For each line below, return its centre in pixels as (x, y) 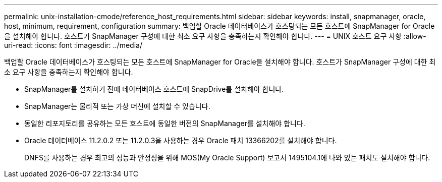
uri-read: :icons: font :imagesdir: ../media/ (73, 45)
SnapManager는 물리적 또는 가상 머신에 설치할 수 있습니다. (117, 106)
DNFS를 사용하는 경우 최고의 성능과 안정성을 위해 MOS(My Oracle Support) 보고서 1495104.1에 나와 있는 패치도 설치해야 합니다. (227, 158)
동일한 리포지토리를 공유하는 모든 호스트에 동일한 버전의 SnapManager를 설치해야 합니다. (165, 123)
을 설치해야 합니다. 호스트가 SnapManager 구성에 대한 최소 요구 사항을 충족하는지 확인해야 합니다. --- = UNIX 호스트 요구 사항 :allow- (215, 36)
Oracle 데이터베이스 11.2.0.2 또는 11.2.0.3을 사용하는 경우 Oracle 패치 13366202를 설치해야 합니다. (181, 140)
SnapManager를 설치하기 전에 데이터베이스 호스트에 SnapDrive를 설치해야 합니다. (154, 89)
